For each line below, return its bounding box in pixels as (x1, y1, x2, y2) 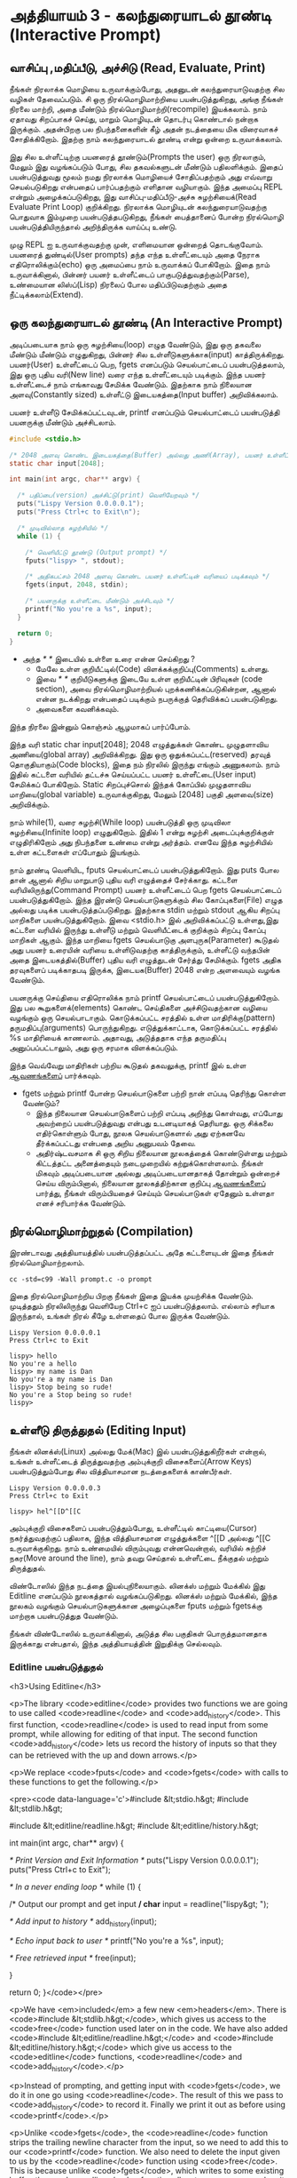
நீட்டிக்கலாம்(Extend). (9, 290, 84, 299)
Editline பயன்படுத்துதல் (9, 1661, 104, 1673)
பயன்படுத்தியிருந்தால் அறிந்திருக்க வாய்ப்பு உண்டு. (9, 221, 177, 232)
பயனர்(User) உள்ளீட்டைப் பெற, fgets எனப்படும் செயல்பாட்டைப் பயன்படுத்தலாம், (9, 359, 285, 370)
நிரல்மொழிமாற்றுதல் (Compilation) (9, 1224, 193, 1239)
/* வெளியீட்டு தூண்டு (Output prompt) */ (25, 547, 168, 556)
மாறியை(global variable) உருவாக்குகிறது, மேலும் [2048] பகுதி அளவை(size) (9, 788, 274, 800)
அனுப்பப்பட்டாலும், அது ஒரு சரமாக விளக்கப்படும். (9, 1041, 179, 1053)
